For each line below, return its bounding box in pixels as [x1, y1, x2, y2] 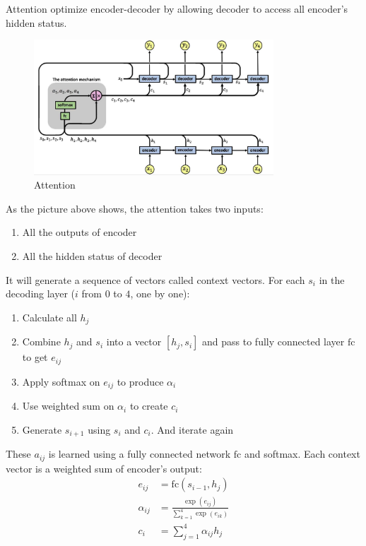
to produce [117, 374, 164, 388]
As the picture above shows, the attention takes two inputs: [6, 201, 264, 215]
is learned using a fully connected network [48, 446, 231, 461]
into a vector [106, 334, 162, 349]
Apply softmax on [22, 374, 100, 388]
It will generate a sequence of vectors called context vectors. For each [6, 272, 305, 287]
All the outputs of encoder [22, 225, 137, 239]
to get [22, 350, 48, 364]
